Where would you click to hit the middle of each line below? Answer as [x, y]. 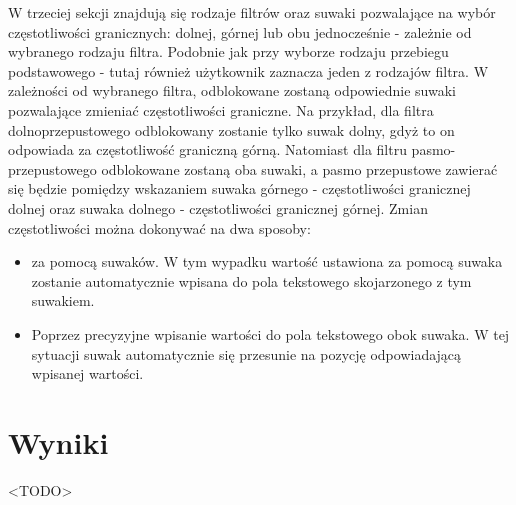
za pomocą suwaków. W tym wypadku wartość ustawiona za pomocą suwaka [267, 261]
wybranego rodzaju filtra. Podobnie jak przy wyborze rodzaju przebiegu [228, 51]
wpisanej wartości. [87, 373]
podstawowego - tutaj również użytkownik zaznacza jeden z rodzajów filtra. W [248, 70]
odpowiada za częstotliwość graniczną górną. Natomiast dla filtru [207, 149]
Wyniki [58, 441]
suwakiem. [63, 300]
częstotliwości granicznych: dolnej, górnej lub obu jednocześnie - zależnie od [240, 31]
